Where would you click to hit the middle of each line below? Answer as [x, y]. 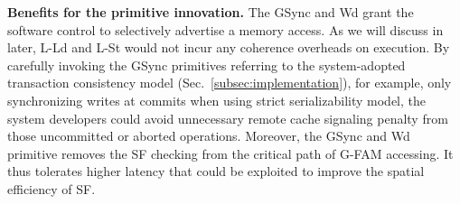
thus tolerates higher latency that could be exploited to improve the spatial [216, 171]
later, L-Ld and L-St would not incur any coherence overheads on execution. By [229, 47]
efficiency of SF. [52, 188]
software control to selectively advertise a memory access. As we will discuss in [225, 29]
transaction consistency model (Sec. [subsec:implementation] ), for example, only [230, 83]
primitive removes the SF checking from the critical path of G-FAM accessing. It [230, 153]
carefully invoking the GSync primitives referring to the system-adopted [207, 65]
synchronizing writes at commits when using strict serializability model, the [216, 100]
